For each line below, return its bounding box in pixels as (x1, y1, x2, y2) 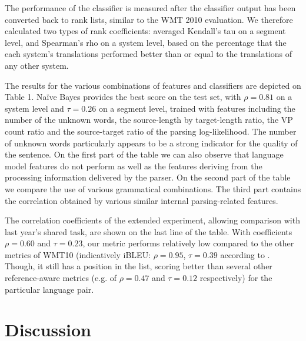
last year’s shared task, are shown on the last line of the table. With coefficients (5, 225, 292, 238)
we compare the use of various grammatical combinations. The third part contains (5, 182, 301, 195)
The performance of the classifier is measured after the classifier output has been (5, 2, 296, 14)
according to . (220, 248, 270, 260)
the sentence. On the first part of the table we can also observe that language (5, 148, 284, 161)
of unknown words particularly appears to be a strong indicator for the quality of (5, 136, 298, 149)
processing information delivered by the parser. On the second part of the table (5, 171, 291, 183)
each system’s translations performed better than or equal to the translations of (5, 48, 292, 60)
